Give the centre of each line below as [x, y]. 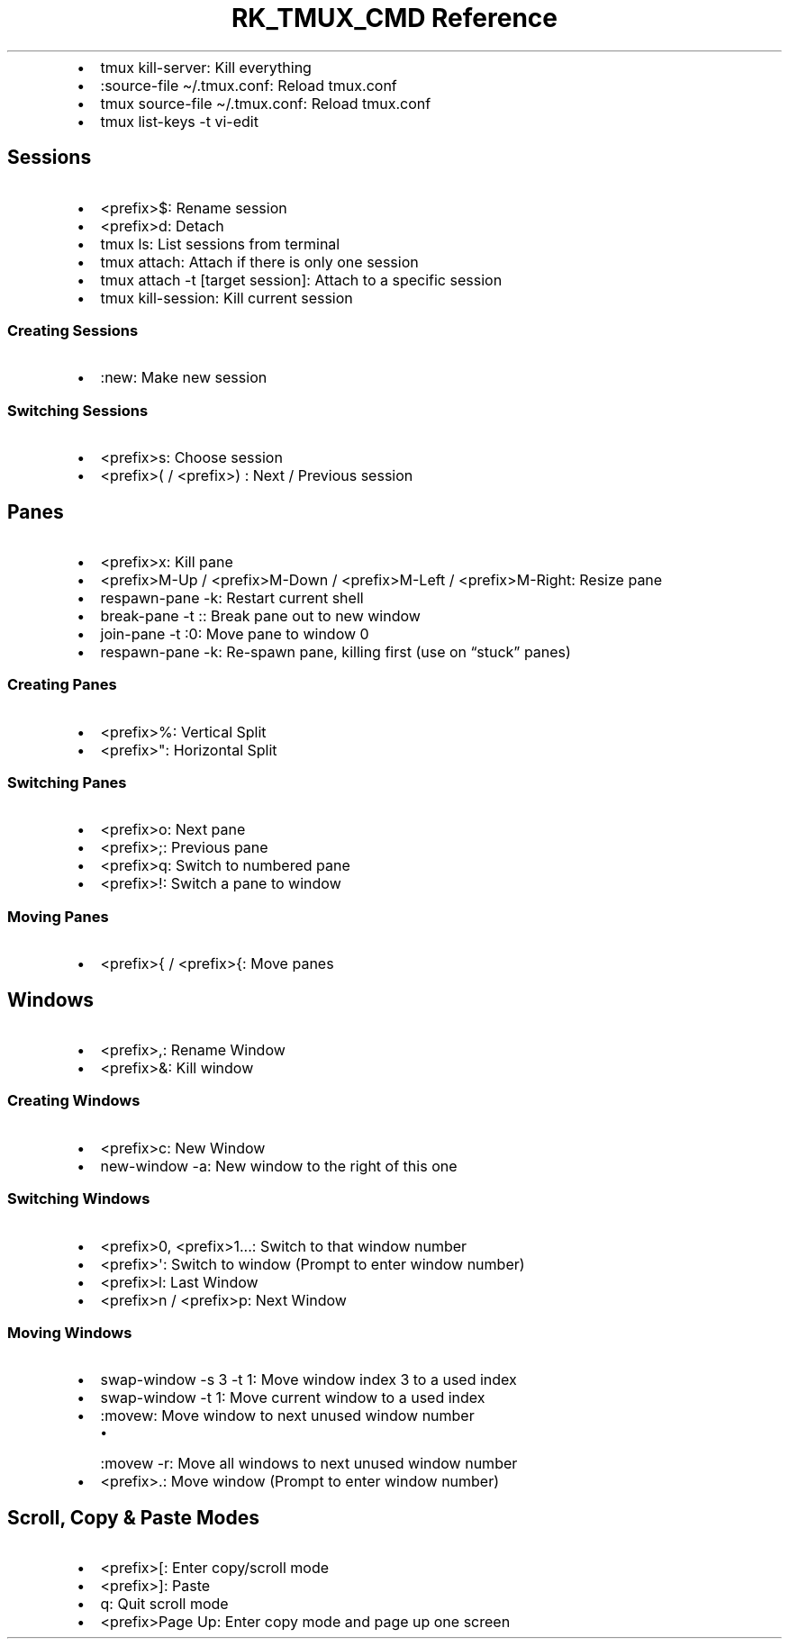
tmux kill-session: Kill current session [227, 298]
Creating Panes [62, 685]
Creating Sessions [73, 330]
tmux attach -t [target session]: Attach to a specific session [301, 280]
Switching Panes [67, 783]
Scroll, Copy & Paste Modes [133, 1517]
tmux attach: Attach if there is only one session [259, 262]
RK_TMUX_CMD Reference [394, 18]
